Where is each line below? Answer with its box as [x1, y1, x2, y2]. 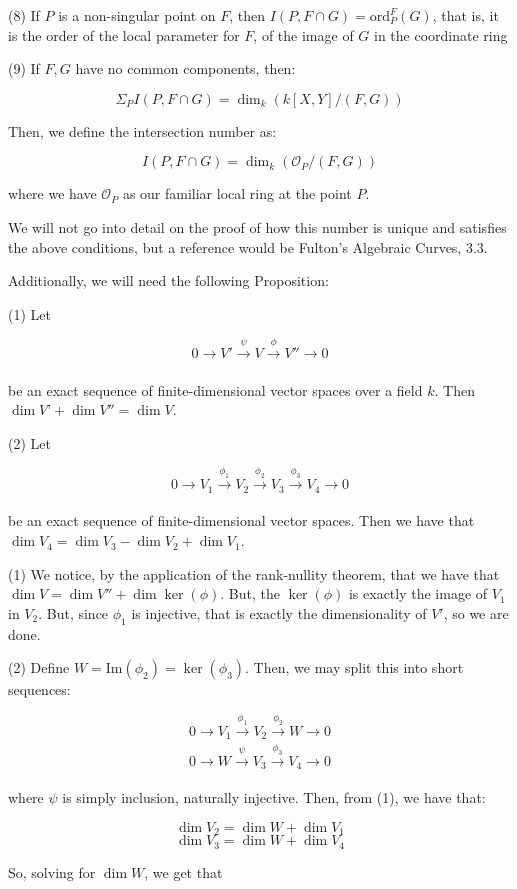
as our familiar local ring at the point [122, 183, 352, 204]
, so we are [443, 602, 509, 623]
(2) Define [8, 657, 70, 678]
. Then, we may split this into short [245, 657, 464, 678]
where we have [8, 183, 97, 204]
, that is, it [432, 5, 499, 25]
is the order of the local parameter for [8, 24, 240, 45]
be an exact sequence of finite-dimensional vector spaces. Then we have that [8, 510, 475, 531]
